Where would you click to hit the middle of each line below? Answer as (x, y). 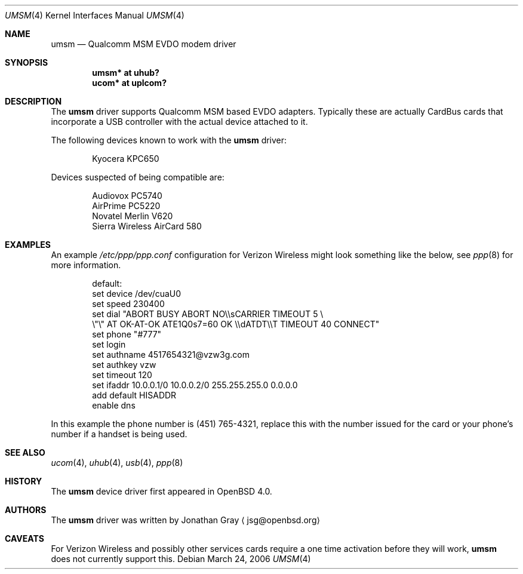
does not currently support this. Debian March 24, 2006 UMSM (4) (181, 559)
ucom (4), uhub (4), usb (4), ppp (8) (117, 463)
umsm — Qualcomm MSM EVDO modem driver (144, 44)
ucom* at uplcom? (129, 83)
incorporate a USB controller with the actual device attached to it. (179, 122)
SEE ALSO (25, 452)
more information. (86, 265)
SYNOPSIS (27, 62)
